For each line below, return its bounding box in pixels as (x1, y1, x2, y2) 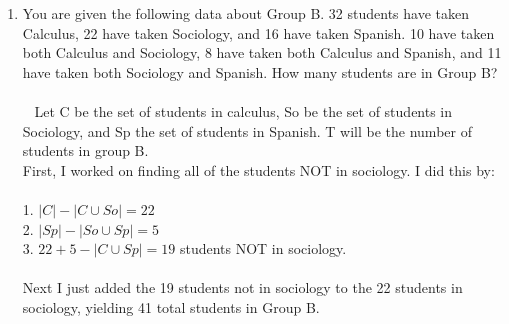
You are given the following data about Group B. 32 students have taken (22, 3, 470, 23)
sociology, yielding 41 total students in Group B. (22, 296, 320, 317)
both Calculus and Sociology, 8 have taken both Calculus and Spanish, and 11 (22, 42, 502, 63)
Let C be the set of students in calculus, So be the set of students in (34, 100, 453, 121)
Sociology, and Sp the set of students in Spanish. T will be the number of (22, 120, 472, 141)
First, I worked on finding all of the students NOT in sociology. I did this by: (22, 159, 495, 180)
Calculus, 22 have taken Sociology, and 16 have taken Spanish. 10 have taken (22, 22, 495, 43)
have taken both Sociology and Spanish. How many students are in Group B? (22, 61, 498, 82)
